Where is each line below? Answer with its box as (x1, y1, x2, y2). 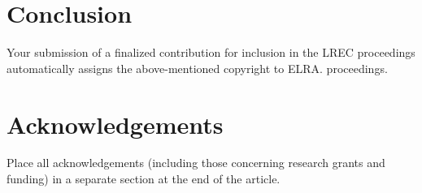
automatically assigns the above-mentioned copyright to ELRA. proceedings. (7, 59, 388, 76)
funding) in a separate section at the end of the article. (7, 170, 281, 187)
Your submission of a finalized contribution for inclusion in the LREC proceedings (7, 44, 415, 61)
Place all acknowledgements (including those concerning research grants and (7, 154, 385, 171)
